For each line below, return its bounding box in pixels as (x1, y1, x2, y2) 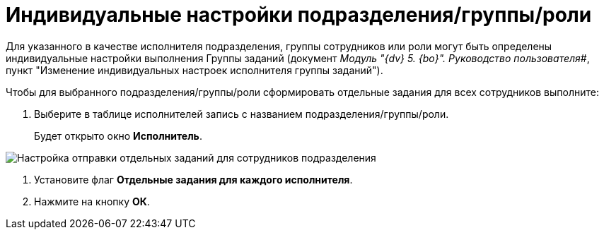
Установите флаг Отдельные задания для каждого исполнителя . (34, 173, 353, 186)
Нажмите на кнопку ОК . (34, 195, 150, 207)
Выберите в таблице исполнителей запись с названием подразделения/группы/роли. (34, 107, 449, 120)
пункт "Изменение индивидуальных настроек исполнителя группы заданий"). (6, 64, 383, 76)
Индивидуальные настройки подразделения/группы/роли (6, 3, 592, 27)
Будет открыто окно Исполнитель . (34, 129, 202, 142)
